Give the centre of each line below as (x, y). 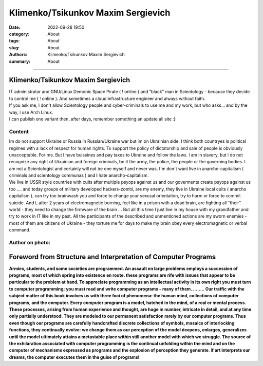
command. (20, 230)
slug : (14, 48)
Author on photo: (30, 242)
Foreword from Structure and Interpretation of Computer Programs (113, 257)
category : (19, 34)
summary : (20, 61)
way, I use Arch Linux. (31, 112)
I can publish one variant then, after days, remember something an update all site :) (92, 119)
